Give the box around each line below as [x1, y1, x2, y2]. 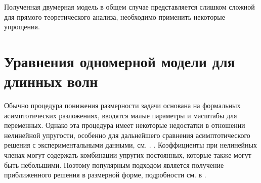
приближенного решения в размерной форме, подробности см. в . [4, 169, 206, 180]
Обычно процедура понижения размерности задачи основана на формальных [4, 100, 241, 111]
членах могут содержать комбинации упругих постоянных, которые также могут [4, 150, 251, 160]
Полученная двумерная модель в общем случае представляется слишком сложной [4, 2, 255, 12]
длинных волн [4, 71, 98, 91]
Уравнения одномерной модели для [4, 51, 235, 71]
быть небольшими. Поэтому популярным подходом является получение [4, 159, 224, 170]
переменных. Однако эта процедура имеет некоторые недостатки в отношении [4, 120, 245, 130]
